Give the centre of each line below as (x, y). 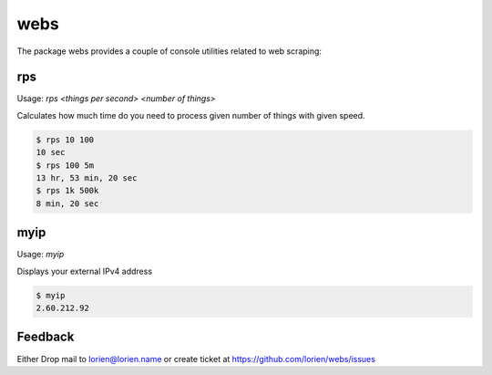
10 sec (51, 152)
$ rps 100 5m (65, 165)
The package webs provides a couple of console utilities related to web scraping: (169, 51)
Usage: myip (41, 255)
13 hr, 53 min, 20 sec (87, 178)
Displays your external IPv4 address (85, 271)
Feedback (46, 337)
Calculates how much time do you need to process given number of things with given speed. (191, 115)
